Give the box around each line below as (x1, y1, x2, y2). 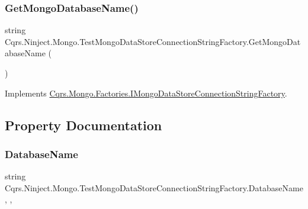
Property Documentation (5, 115, 162, 134)
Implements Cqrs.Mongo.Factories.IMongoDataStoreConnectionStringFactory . (5, 86, 287, 99)
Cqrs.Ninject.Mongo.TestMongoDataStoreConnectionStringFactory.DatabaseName (5, 181, 303, 194)
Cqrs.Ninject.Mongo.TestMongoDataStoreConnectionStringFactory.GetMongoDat (5, 35, 301, 47)
